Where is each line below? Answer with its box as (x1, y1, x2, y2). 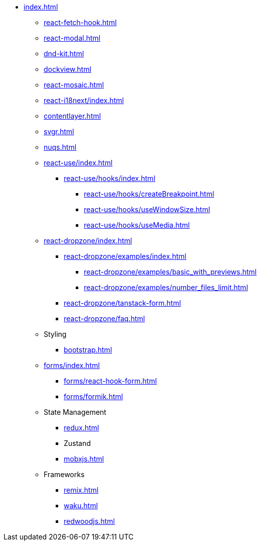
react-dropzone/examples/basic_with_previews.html (84, 267, 257, 276)
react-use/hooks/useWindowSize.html (84, 205, 210, 214)
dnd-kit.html (44, 49, 84, 58)
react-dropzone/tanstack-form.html (64, 299, 181, 307)
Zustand (64, 439, 91, 447)
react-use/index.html (44, 158, 113, 167)
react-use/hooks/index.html (64, 174, 156, 183)
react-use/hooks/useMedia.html (84, 221, 190, 229)
